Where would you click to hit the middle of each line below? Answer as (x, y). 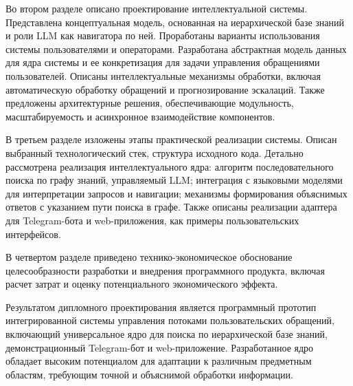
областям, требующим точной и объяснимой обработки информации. (149, 374)
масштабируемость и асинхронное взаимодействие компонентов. (140, 116)
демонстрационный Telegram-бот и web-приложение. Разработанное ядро (160, 347)
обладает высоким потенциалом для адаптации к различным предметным (159, 361)
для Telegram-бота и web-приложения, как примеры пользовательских (152, 220)
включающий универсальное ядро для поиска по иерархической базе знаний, (167, 334)
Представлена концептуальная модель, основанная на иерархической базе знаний (175, 22)
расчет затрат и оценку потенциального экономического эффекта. (142, 284)
